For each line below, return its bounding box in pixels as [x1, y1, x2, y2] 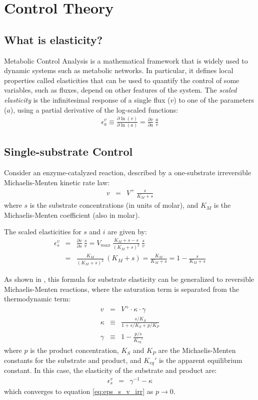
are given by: [107, 226, 147, 237]
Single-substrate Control [4, 144, 133, 159]
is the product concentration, [30, 345, 119, 355]
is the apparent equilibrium [158, 354, 242, 365]
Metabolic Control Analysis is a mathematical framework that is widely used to [4, 55, 248, 66]
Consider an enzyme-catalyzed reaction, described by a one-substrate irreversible [4, 167, 251, 178]
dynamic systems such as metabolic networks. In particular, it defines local [4, 65, 233, 76]
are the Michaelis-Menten [158, 345, 236, 355]
